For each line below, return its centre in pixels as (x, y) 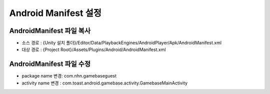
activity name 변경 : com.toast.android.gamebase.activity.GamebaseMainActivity (104, 83)
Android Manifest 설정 (55, 13)
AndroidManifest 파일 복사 (50, 31)
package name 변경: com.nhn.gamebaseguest (69, 76)
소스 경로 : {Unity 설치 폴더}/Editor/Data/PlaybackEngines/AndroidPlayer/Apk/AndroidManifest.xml (122, 43)
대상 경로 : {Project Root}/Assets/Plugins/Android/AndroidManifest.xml (94, 49)
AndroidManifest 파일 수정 (50, 64)
